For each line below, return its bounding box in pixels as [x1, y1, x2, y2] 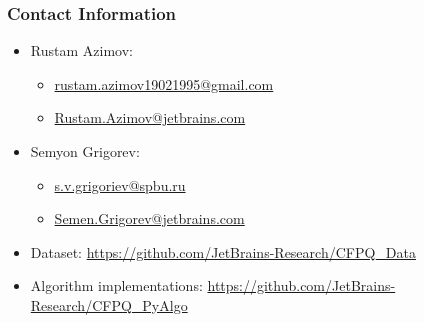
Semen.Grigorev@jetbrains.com [54, 208, 245, 229]
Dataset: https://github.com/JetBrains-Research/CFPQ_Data [30, 241, 416, 262]
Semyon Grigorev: [30, 141, 140, 161]
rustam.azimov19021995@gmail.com [54, 73, 274, 94]
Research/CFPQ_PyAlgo [30, 294, 188, 315]
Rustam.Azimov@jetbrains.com [54, 107, 246, 128]
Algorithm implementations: [30, 275, 203, 296]
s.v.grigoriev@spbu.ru [54, 174, 186, 195]
